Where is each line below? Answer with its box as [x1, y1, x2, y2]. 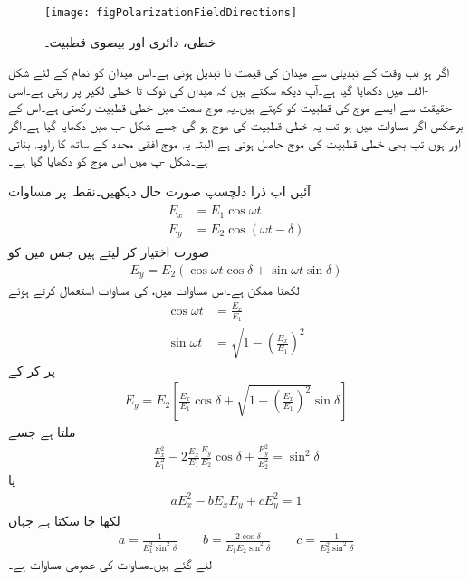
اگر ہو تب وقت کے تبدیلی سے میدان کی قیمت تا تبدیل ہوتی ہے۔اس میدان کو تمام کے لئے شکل [8, 62, 450, 81]
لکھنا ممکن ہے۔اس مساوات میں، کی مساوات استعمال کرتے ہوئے [8, 280, 300, 300]
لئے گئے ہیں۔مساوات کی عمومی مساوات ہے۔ [8, 555, 212, 574]
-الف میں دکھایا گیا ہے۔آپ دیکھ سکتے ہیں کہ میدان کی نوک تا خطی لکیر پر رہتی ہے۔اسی [8, 80, 429, 99]
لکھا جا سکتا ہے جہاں [8, 511, 120, 530]
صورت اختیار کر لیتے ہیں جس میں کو [8, 242, 210, 261]
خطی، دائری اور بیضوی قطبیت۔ [44, 32, 216, 51]
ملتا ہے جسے [8, 423, 76, 442]
